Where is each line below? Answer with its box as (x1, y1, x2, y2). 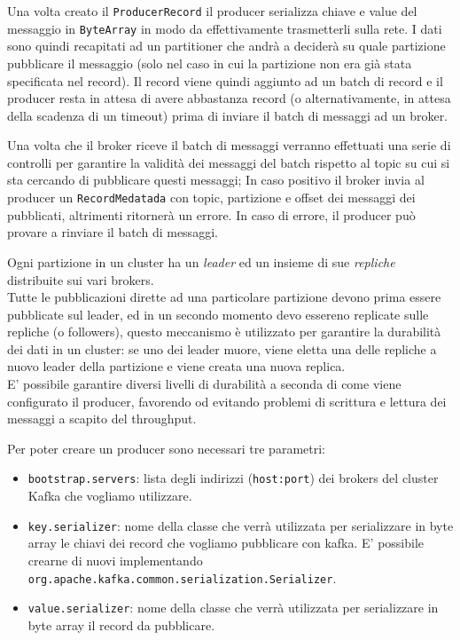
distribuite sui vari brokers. (7, 270, 154, 288)
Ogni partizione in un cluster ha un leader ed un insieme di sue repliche (7, 252, 395, 271)
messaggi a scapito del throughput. (7, 409, 197, 428)
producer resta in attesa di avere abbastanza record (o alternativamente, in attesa (7, 89, 451, 107)
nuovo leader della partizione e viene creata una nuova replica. (7, 357, 346, 375)
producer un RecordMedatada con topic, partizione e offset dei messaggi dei (7, 188, 416, 207)
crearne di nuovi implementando (27, 550, 203, 569)
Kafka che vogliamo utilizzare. (27, 486, 192, 505)
